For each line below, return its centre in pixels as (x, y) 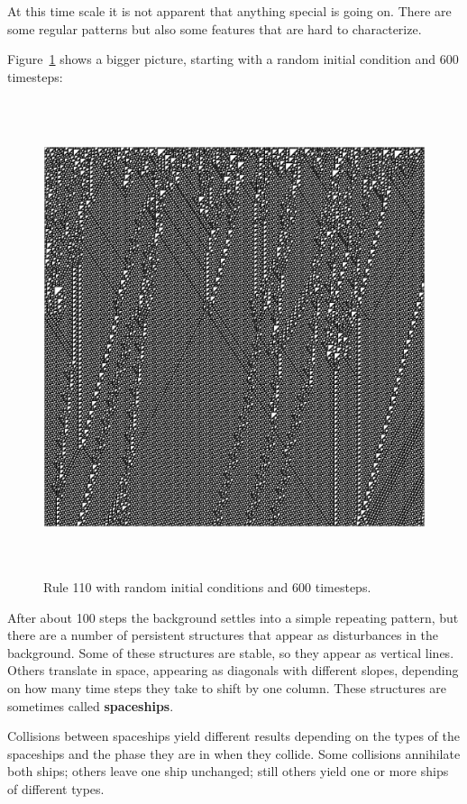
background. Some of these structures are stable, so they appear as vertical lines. (231, 652)
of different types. (56, 788)
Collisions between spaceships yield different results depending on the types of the (233, 736)
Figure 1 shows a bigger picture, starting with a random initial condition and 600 (233, 59)
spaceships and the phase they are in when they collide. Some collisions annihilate (234, 753)
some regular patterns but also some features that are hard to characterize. (215, 28)
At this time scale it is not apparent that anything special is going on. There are (229, 11)
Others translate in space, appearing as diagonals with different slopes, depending (233, 670)
